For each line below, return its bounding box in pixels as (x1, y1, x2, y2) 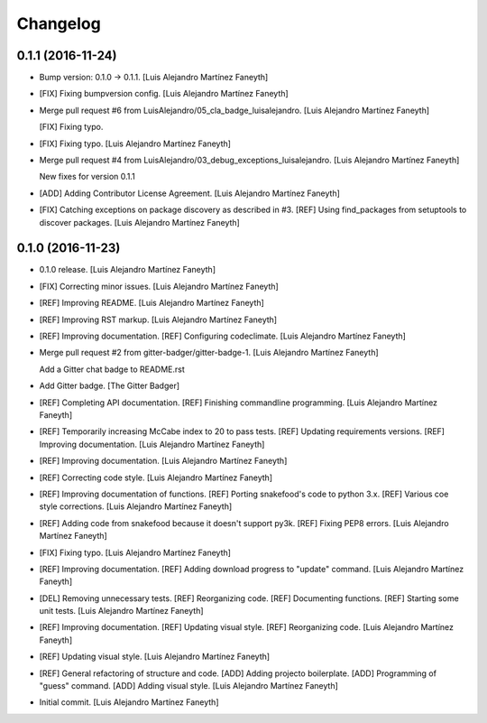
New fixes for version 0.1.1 (39, 171, 135, 182)
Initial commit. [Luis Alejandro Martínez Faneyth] (39, 697, 219, 708)
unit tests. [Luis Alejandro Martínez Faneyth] (39, 606, 204, 616)
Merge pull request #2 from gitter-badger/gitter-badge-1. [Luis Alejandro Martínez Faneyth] (39, 348, 379, 358)
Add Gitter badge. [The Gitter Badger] (39, 380, 180, 392)
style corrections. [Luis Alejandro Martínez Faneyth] (39, 501, 233, 512)
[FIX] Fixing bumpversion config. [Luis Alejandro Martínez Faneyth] (39, 88, 289, 99)
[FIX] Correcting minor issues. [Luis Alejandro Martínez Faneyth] (39, 281, 279, 292)
